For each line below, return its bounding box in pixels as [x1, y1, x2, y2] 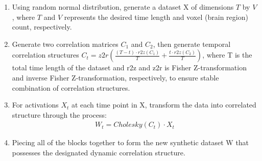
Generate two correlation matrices [12, 38, 118, 49]
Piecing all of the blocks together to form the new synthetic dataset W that [12, 137, 249, 148]
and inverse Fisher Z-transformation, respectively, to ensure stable [12, 72, 219, 83]
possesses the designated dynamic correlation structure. [12, 147, 185, 157]
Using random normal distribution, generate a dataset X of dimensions [12, 2, 234, 12]
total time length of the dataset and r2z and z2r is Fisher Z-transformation [12, 62, 247, 73]
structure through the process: [12, 109, 107, 120]
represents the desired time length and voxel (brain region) [64, 11, 248, 22]
